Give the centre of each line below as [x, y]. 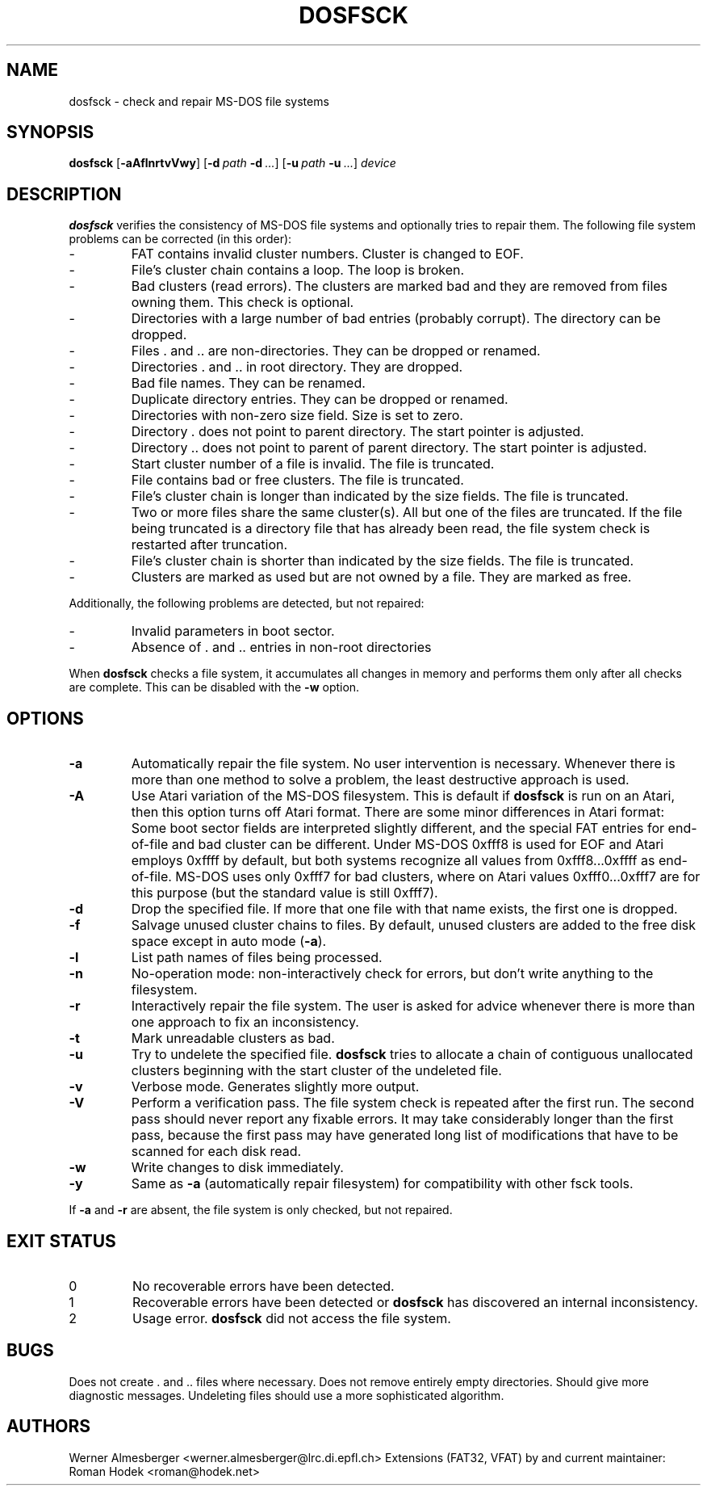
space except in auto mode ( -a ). [229, 941]
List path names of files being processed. [257, 958]
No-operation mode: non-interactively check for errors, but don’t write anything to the [392, 974]
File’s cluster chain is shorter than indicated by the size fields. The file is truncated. [383, 561]
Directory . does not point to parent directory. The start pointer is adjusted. [358, 432]
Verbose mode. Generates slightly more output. [275, 1087]
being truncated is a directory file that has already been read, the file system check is [391, 529]
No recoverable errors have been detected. [263, 1286]
